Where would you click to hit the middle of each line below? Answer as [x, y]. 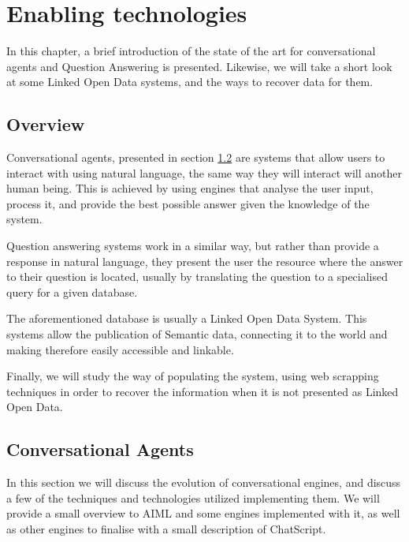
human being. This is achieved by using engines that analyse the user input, [190, 188]
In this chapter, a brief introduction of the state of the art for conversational [191, 51]
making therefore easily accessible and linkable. [120, 349]
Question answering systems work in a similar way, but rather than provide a [193, 246]
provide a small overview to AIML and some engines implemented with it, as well [203, 513]
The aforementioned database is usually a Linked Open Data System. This [187, 318]
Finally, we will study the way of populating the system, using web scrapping [193, 376]
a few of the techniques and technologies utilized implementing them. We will [193, 497]
